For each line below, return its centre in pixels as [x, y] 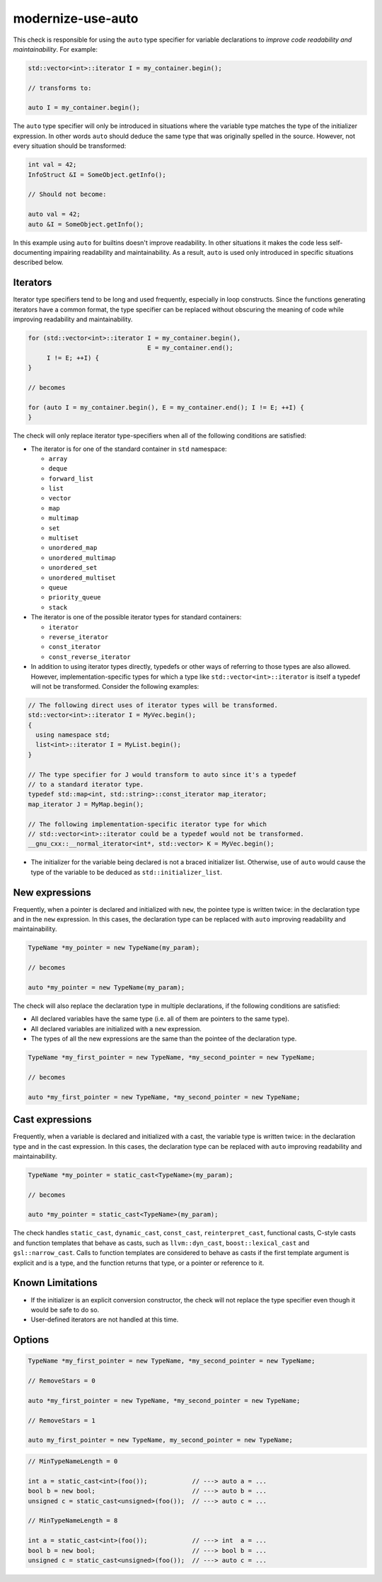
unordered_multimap [82, 558]
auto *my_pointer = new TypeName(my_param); [106, 987]
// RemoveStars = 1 [62, 1420]
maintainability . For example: [56, 49]
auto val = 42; [54, 214]
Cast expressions [52, 1119]
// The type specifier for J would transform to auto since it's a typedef [162, 774]
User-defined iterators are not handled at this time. [105, 1319]
